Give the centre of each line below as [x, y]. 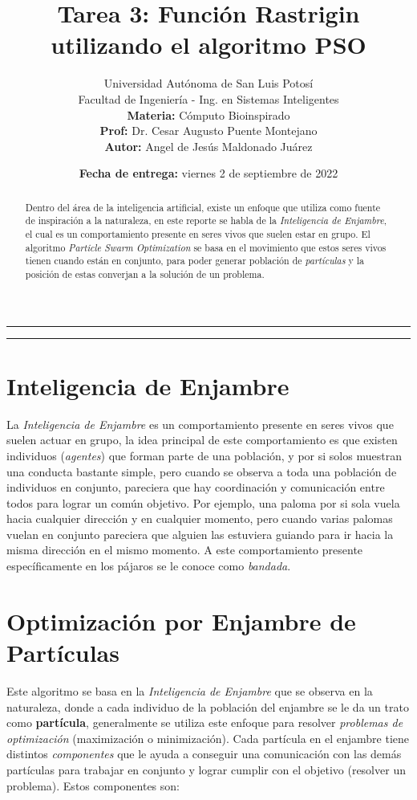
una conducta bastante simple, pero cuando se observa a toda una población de [202, 471]
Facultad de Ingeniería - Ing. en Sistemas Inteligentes [208, 98]
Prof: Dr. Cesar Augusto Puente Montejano [208, 131]
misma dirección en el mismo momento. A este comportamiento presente [185, 550]
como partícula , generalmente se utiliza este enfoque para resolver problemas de [205, 722]
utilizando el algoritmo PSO [208, 45]
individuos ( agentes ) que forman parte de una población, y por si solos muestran [204, 455]
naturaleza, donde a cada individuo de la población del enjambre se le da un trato [208, 706]
